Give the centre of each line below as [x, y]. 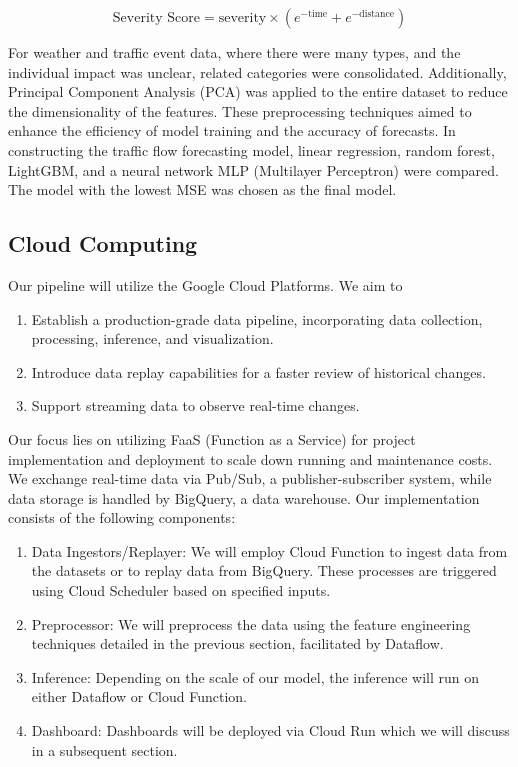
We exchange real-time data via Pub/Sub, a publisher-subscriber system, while [250, 478]
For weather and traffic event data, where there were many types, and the [234, 52]
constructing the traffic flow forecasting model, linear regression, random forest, [251, 149]
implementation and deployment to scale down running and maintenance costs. [250, 458]
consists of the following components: [122, 517]
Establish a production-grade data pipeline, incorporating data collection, [257, 318]
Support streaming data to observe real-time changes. [195, 405]
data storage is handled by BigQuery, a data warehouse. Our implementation [244, 497]
